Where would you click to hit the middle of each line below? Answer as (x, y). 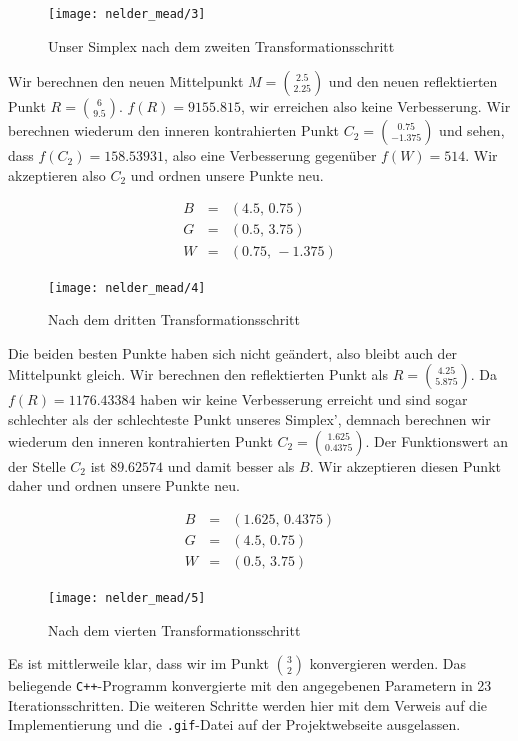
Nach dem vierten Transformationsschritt (174, 629)
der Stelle (37, 465)
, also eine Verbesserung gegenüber (270, 155)
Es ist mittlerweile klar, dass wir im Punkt (138, 663)
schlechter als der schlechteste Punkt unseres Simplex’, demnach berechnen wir (249, 418)
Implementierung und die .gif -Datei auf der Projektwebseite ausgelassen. (234, 724)
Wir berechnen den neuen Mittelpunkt (126, 81)
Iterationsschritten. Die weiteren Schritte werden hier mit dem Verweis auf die (247, 704)
